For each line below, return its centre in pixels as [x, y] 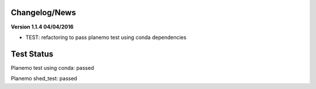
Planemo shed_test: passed [44, 79]
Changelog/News [43, 13]
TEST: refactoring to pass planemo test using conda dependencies [106, 37]
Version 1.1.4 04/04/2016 [42, 27]
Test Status [32, 54]
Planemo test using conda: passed [52, 67]
